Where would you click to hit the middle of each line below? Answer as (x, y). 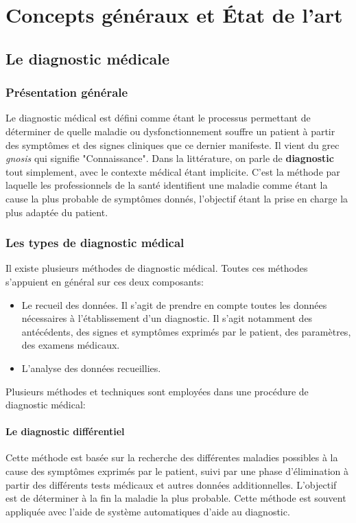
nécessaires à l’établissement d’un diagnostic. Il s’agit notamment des (167, 318)
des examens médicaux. (71, 345)
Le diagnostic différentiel (65, 431)
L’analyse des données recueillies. (91, 368)
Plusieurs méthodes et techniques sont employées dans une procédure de (157, 391)
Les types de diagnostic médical (95, 243)
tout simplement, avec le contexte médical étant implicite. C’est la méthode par (173, 171)
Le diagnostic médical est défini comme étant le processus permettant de (158, 118)
